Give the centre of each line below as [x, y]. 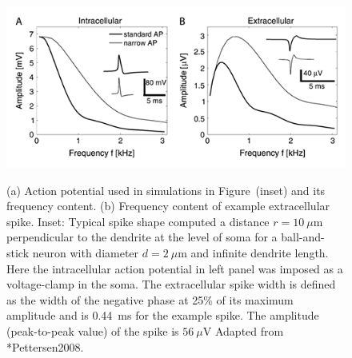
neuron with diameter [86, 252]
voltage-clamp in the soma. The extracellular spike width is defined [171, 284]
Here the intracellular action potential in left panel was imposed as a [175, 268]
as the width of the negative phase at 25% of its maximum [150, 299]
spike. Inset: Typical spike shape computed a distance [138, 221]
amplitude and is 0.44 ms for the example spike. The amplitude [163, 315]
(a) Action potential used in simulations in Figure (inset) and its [166, 190]
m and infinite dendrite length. [253, 252]
